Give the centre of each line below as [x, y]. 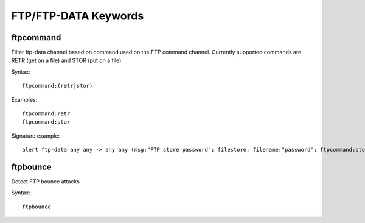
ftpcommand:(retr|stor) [57, 86]
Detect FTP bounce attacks [46, 182]
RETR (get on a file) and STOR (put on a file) [66, 60]
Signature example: [36, 136]
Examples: [24, 99]
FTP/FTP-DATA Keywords [78, 16]
